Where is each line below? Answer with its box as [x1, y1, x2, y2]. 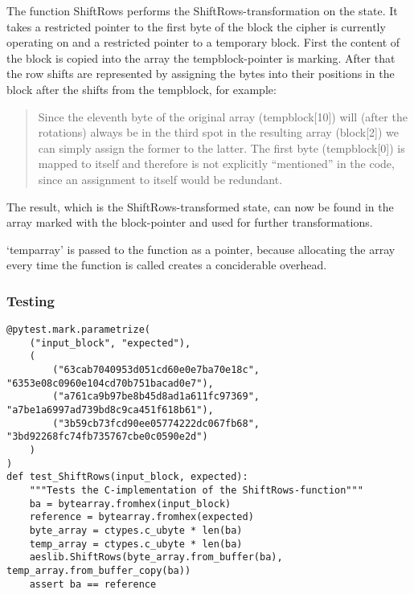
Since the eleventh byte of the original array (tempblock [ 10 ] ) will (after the [38, 108, 408, 125]
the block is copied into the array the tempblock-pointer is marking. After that [6, 49, 396, 66]
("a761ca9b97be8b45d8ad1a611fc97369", [52, 391, 260, 403]
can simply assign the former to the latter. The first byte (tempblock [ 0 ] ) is [38, 139, 405, 156]
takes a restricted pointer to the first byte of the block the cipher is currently [6, 18, 386, 35]
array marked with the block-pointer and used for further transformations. [6, 214, 373, 231]
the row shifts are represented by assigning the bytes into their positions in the [6, 65, 395, 82]
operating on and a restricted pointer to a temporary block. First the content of [6, 34, 400, 51]
